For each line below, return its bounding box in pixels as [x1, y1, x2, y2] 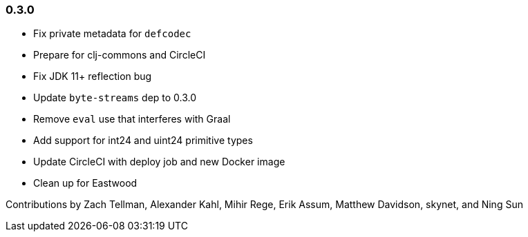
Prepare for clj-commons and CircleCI [33, 49, 206, 61]
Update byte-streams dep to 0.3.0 [33, 92, 197, 104]
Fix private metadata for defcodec [33, 28, 191, 40]
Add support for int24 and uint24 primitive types [33, 134, 253, 147]
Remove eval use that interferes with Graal [33, 113, 231, 125]
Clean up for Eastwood [33, 177, 138, 189]
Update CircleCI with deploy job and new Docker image [33, 156, 285, 168]
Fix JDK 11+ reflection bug [33, 70, 152, 83]
